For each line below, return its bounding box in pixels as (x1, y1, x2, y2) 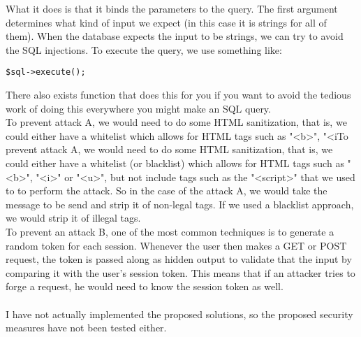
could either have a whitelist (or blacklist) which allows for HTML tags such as (6, 156, 344, 170)
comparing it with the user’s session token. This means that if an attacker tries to (6, 265, 355, 280)
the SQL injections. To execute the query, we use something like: (6, 42, 282, 57)
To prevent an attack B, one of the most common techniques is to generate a (6, 224, 334, 238)
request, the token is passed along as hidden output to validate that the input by (6, 252, 352, 266)
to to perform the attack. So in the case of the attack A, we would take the (6, 183, 327, 198)
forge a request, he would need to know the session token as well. (6, 279, 283, 294)
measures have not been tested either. (6, 320, 167, 335)
